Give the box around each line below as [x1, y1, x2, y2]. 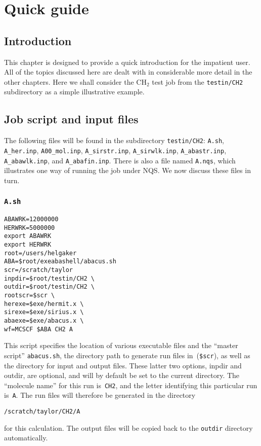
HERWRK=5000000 [4, 224, 55, 231]
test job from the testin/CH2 [152, 76, 243, 87]
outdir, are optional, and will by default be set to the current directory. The [4, 370, 240, 381]
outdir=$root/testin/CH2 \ [4, 283, 95, 291]
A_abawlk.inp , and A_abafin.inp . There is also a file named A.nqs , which [4, 155, 236, 165]
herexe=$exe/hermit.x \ [4, 300, 84, 307]
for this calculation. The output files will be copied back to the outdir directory [4, 422, 253, 433]
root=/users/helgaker [4, 249, 77, 257]
